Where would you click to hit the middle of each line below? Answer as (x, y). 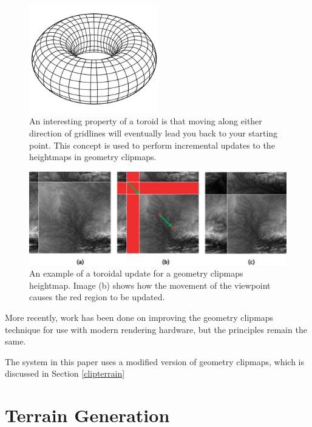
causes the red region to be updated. (97, 297)
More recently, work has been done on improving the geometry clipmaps (139, 317)
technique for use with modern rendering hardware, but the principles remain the (156, 329)
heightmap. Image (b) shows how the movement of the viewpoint (150, 285)
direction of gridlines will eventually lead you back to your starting (154, 133)
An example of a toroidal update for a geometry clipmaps (136, 273)
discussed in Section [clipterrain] (65, 373)
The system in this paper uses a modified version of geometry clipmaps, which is (155, 361)
